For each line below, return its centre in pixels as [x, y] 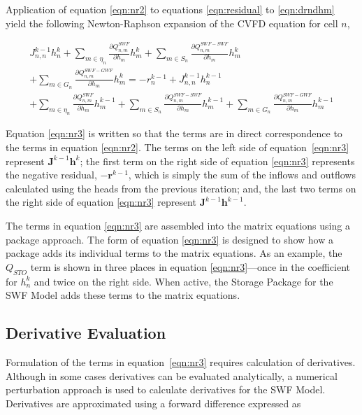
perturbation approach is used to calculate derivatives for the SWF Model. [166, 389]
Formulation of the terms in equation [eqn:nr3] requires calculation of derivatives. [181, 362]
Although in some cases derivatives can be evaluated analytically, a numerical [172, 375]
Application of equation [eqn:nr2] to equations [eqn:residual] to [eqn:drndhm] [170, 9]
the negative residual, [51, 175]
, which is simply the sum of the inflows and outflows [242, 175]
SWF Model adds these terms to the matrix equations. [123, 295]
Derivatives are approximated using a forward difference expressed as [153, 403]
